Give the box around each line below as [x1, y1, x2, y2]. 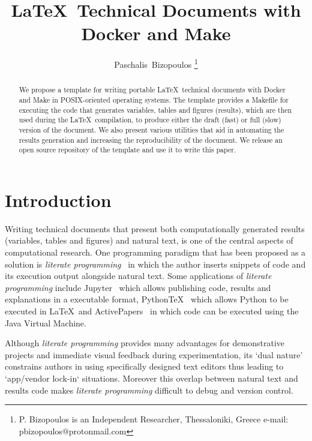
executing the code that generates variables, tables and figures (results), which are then [19, 104, 292, 115]
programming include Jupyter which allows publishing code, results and [5, 281, 271, 293]
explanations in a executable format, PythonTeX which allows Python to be [5, 293, 289, 305]
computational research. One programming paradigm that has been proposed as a [5, 246, 306, 259]
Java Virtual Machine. [5, 316, 86, 329]
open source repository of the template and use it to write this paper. [19, 145, 236, 155]
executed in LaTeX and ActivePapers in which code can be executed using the [5, 305, 299, 317]
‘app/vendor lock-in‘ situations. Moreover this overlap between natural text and [5, 372, 298, 385]
